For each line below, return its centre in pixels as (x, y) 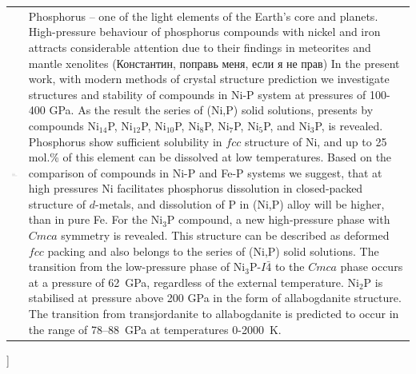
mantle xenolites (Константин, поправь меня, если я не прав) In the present (214, 63)
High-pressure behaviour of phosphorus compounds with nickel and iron (204, 32)
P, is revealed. (349, 125)
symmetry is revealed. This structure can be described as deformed (225, 235)
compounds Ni (64, 125)
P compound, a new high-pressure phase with (278, 219)
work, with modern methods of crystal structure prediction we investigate (209, 79)
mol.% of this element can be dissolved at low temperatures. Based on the (210, 157)
